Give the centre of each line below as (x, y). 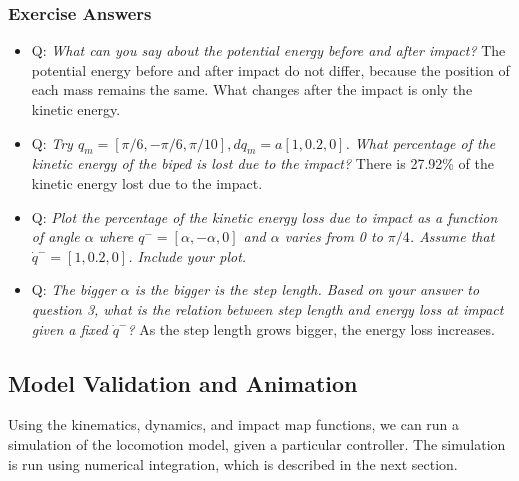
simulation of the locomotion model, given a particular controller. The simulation (257, 443)
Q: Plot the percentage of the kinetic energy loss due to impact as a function (264, 216)
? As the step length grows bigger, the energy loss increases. (311, 328)
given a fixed (69, 328)
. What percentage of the (420, 142)
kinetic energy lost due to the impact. (147, 182)
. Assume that (452, 236)
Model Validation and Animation (183, 382)
